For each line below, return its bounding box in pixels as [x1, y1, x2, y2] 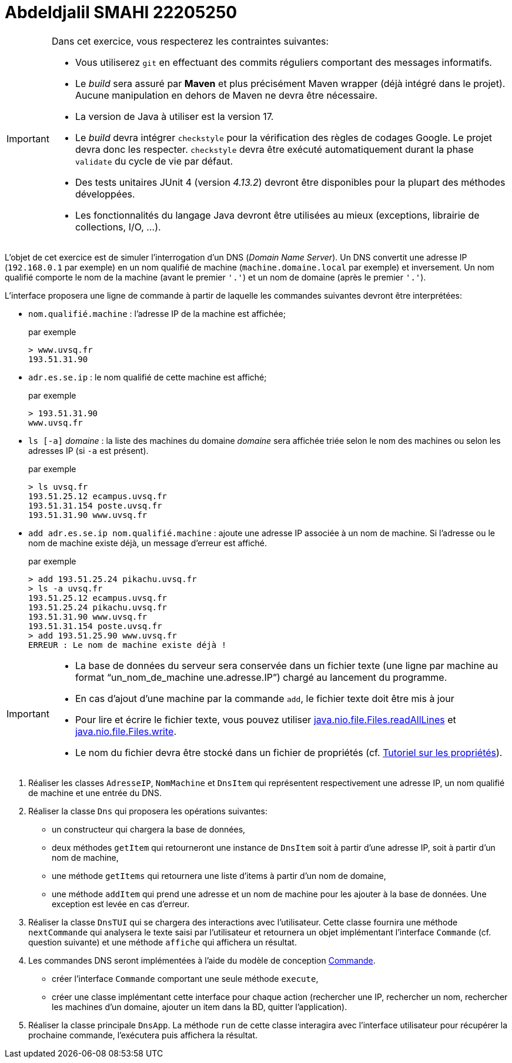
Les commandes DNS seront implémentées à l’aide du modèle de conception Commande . [28, 955, 376, 965]
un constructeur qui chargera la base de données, [52, 824, 246, 834]
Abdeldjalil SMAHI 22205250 [5, 2, 237, 22]
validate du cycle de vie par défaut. [75, 155, 233, 167]
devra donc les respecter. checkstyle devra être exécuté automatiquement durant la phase [75, 143, 474, 155]
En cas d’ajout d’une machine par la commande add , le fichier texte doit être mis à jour [75, 692, 454, 704]
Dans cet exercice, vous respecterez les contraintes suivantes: [51, 35, 329, 47]
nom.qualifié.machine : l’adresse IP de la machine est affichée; [28, 308, 286, 319]
